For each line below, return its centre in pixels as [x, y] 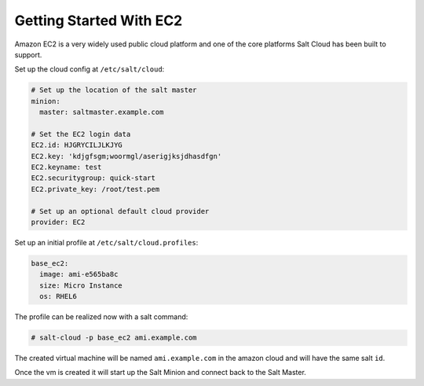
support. [28, 54]
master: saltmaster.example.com [102, 112]
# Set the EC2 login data [81, 134]
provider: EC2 [58, 222]
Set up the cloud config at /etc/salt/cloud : [90, 69]
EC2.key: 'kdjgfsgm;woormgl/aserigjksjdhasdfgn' [126, 156]
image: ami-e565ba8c [79, 274]
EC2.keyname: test [66, 167]
